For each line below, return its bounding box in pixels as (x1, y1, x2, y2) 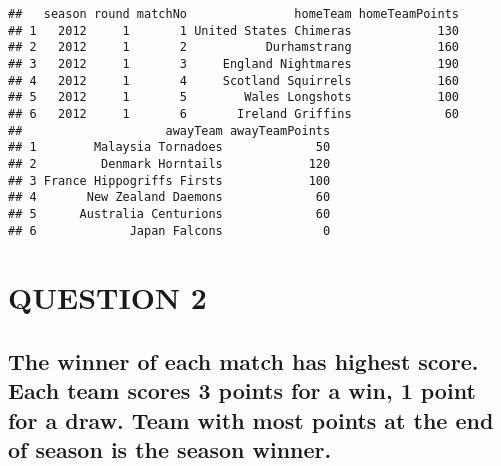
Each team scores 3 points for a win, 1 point (8, 375, 476, 406)
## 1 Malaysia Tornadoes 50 (8, 140, 331, 155)
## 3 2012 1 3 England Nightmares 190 (8, 56, 460, 71)
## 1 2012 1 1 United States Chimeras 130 (8, 23, 460, 38)
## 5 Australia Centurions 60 (8, 206, 331, 221)
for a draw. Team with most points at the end (8, 404, 494, 435)
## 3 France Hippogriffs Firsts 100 (8, 173, 331, 188)
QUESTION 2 (8, 277, 207, 318)
